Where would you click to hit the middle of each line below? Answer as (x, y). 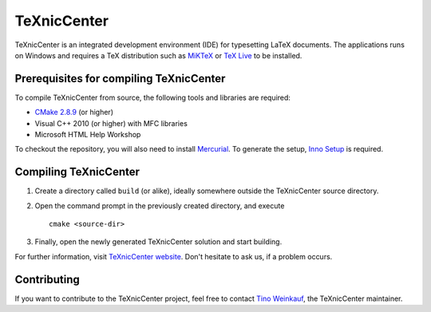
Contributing (47, 279)
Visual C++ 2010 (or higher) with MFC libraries (111, 123)
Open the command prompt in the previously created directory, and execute (160, 205)
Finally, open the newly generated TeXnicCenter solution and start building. (158, 242)
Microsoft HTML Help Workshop (88, 135)
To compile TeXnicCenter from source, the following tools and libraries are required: (153, 97)
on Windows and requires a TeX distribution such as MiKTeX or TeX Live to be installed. (158, 55)
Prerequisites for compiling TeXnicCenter (120, 79)
